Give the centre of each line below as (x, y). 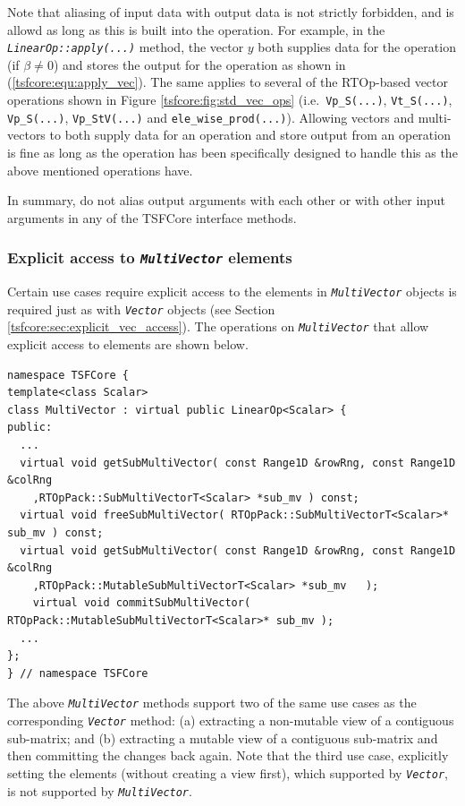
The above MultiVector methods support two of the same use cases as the (212, 703)
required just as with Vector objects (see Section (141, 309)
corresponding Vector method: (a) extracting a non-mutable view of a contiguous (231, 720)
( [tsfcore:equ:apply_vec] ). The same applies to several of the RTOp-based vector (228, 82)
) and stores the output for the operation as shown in (199, 64)
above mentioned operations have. (100, 170)
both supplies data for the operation (357, 47)
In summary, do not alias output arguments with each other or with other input (227, 200)
